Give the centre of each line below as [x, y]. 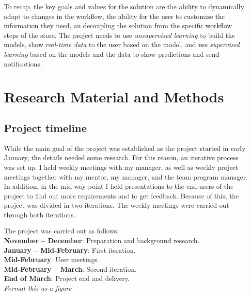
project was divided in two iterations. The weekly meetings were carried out [117, 205]
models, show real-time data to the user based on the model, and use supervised [122, 44]
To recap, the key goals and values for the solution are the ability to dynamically [124, 6]
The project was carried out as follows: [62, 231]
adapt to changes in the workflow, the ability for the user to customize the [114, 16]
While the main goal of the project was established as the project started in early [125, 148]
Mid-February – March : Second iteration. [70, 269]
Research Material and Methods [114, 97]
